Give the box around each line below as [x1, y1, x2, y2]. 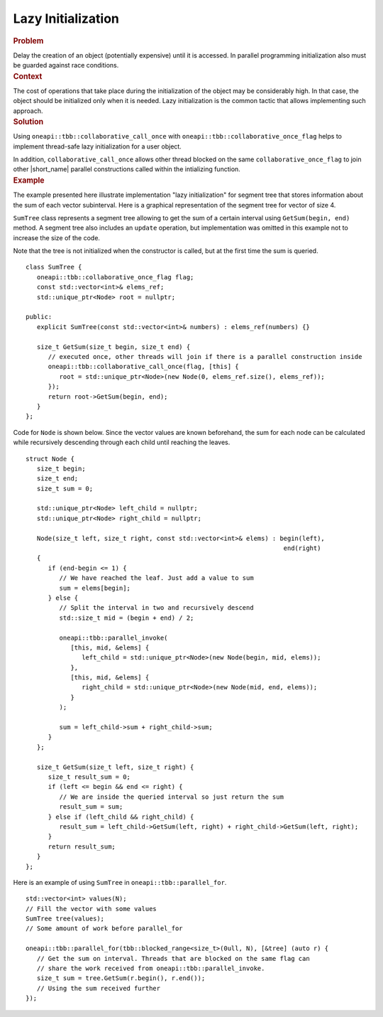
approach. [13, 107, 43, 115]
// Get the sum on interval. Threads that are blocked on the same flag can [36, 954, 310, 962]
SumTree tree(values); [26, 915, 105, 923]
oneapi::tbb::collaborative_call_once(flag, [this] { [48, 362, 239, 371]
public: [26, 313, 52, 321]
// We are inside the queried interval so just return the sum [59, 792, 284, 801]
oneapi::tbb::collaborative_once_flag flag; [36, 273, 194, 281]
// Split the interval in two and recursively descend [59, 604, 255, 612]
